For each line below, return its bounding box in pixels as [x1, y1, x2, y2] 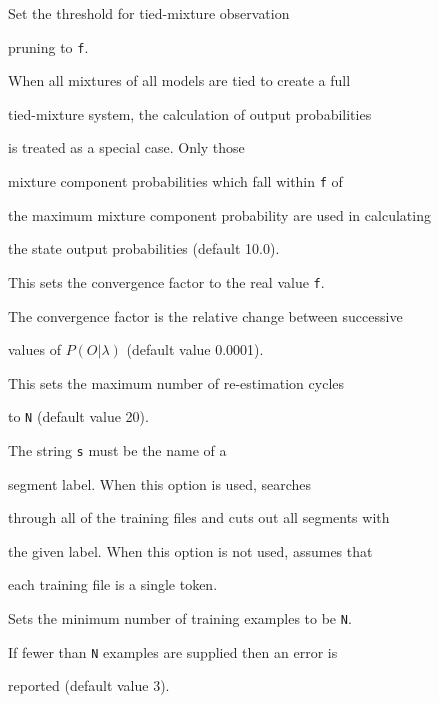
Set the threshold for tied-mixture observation [8, 3, 290, 23]
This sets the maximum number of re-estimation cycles [8, 372, 345, 393]
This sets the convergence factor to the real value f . [8, 271, 325, 292]
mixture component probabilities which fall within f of [8, 171, 343, 192]
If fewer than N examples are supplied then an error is [8, 641, 338, 662]
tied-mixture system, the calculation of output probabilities [8, 103, 372, 124]
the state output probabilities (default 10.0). [8, 238, 280, 259]
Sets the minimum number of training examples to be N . [8, 608, 352, 628]
